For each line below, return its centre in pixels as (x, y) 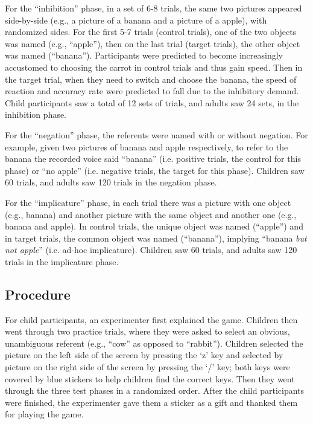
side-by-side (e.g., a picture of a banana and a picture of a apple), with (136, 20)
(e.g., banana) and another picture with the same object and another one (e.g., (151, 214)
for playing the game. (44, 414)
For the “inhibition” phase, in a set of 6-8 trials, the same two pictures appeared (153, 8)
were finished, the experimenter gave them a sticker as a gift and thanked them (151, 402)
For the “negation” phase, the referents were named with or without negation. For (156, 134)
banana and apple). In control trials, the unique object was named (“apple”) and (154, 226)
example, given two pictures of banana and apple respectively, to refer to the (147, 146)
